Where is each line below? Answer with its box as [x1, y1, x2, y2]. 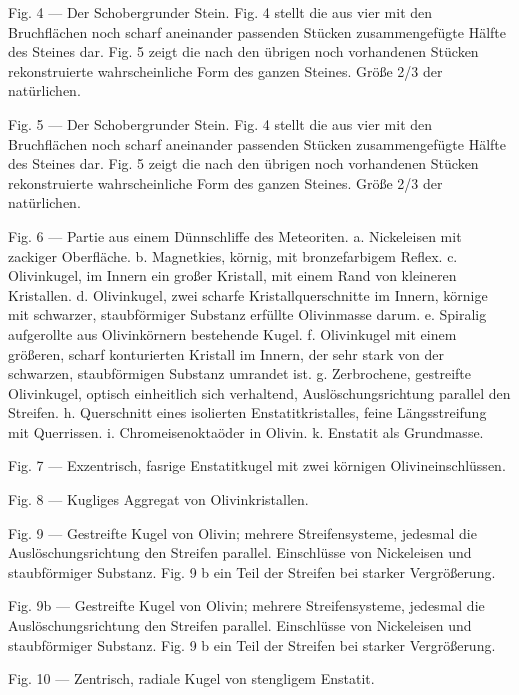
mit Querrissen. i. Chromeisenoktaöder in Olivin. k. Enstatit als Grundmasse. [8, 421, 484, 442]
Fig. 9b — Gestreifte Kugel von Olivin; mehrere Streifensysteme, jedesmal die [8, 595, 485, 616]
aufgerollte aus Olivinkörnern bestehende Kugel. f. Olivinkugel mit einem [8, 323, 457, 344]
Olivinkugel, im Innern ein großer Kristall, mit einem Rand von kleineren [8, 265, 457, 286]
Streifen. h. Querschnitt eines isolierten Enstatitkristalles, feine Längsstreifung [8, 402, 487, 423]
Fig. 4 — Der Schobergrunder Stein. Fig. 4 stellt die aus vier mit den [8, 2, 433, 22]
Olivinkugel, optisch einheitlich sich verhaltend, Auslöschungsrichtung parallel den [8, 382, 511, 403]
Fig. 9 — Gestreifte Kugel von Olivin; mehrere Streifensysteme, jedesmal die [8, 522, 477, 543]
